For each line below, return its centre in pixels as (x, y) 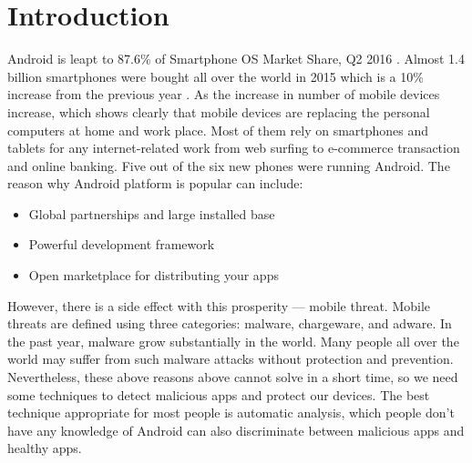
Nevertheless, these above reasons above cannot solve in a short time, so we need (233, 377)
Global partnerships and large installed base (152, 213)
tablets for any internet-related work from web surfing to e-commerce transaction (234, 148)
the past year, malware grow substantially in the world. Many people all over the (233, 341)
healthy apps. (45, 448)
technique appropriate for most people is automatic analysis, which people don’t (231, 413)
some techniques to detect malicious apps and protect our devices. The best (219, 394)
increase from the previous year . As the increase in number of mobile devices (224, 94)
